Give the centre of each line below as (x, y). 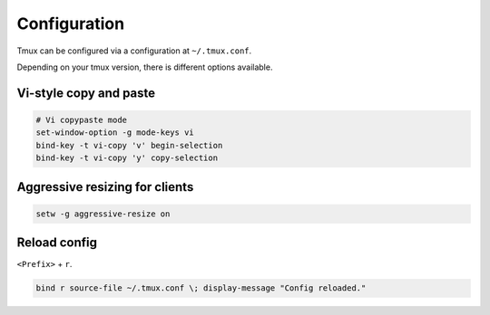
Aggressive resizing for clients (105, 187)
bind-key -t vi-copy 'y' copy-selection (127, 158)
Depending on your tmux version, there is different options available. (145, 67)
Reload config (57, 243)
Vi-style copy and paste (86, 93)
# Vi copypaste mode (81, 119)
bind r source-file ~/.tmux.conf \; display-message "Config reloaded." (201, 288)
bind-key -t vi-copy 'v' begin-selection (129, 145)
